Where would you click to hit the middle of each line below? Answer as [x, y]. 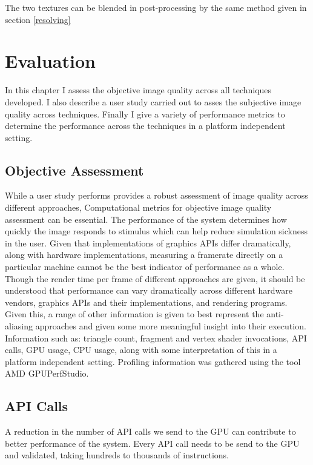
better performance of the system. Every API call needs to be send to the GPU [152, 443]
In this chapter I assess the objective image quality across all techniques [138, 90]
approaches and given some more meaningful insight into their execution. [171, 326]
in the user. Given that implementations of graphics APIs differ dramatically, [148, 242]
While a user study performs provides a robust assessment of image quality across [156, 195]
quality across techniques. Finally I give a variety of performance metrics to [145, 114]
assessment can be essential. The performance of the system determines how [146, 219]
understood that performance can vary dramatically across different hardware [149, 290]
